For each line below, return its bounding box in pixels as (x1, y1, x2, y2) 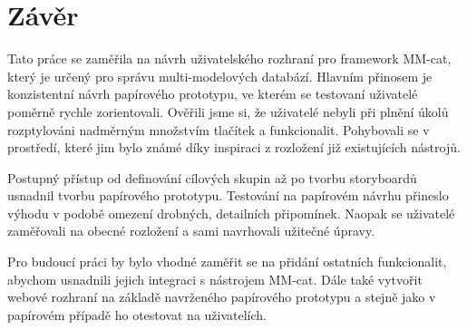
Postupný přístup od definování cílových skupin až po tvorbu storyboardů (7, 168, 417, 187)
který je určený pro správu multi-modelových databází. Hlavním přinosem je (7, 66, 433, 85)
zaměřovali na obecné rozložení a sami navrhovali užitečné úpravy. (7, 221, 375, 240)
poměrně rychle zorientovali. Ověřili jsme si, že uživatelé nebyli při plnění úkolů (7, 102, 449, 121)
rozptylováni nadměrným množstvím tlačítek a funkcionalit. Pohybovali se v (7, 120, 430, 139)
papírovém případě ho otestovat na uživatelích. (7, 305, 267, 324)
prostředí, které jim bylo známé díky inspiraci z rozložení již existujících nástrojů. (7, 138, 461, 157)
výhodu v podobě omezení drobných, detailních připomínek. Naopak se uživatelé (7, 203, 455, 222)
